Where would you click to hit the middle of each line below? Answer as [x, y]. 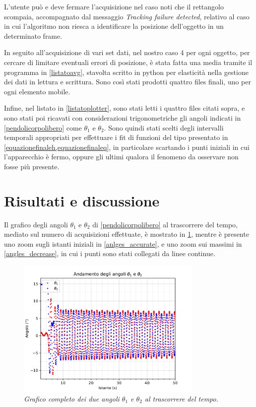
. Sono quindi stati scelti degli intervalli [164, 127]
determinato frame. [33, 35]
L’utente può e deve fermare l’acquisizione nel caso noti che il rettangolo [114, 6]
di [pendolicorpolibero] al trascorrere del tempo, [165, 224]
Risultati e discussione [82, 200]
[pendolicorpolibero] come [43, 127]
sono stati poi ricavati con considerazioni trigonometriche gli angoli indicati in [123, 117]
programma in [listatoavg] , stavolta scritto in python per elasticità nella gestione [126, 72]
